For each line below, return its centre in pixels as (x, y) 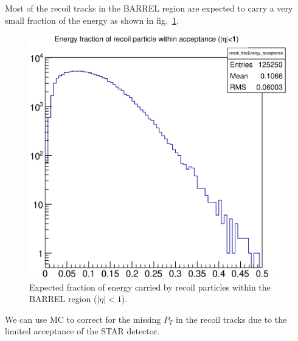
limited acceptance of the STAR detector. (82, 331)
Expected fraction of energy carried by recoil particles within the (150, 287)
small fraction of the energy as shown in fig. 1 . (92, 20)
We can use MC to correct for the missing (83, 319)
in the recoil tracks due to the (231, 319)
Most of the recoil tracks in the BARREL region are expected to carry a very (149, 8)
